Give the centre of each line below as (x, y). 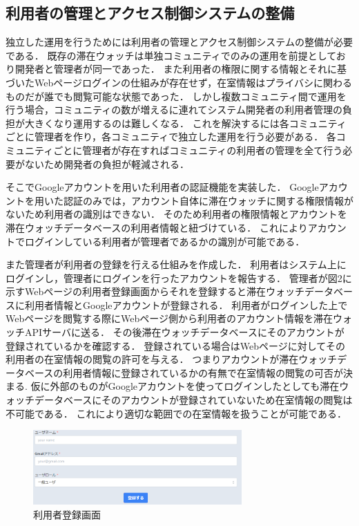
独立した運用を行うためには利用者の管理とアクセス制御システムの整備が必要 (179, 42)
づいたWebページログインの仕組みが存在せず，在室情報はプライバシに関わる (179, 82)
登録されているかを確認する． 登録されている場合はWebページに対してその (175, 345)
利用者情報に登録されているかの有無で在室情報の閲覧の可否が (203, 372)
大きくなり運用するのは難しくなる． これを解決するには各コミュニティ (185, 123)
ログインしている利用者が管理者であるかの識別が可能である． (165, 241)
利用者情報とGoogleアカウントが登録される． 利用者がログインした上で (186, 304)
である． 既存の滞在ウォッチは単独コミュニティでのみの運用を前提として (171, 55)
